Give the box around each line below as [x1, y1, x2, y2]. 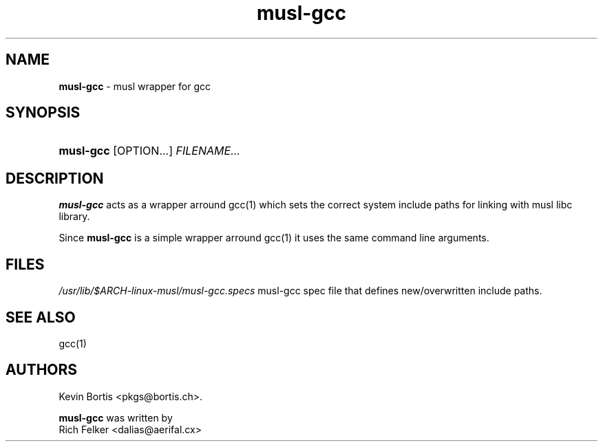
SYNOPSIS [6, 104, 81, 122]
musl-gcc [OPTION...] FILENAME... [59, 144, 240, 158]
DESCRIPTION [6, 169, 104, 187]
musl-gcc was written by [59, 411, 173, 424]
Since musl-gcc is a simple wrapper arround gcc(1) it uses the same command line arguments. [59, 232, 489, 244]
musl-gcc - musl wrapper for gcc [59, 80, 211, 92]
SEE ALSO [6, 308, 76, 326]
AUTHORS [6, 361, 78, 379]
